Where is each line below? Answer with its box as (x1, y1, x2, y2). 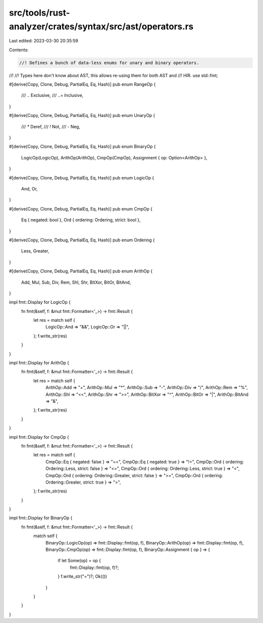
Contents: (9, 47, 29, 53)
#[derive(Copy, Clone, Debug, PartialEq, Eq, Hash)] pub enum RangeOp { (9, 81, 156, 87)
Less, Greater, (21, 248, 50, 254)
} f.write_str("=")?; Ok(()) (57, 573, 107, 580)
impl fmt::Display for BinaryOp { (9, 515, 73, 521)
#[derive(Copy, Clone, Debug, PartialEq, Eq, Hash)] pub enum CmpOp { (9, 206, 153, 212)
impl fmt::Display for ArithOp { (9, 360, 69, 366)
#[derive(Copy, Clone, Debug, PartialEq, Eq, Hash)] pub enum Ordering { (9, 237, 155, 243)
